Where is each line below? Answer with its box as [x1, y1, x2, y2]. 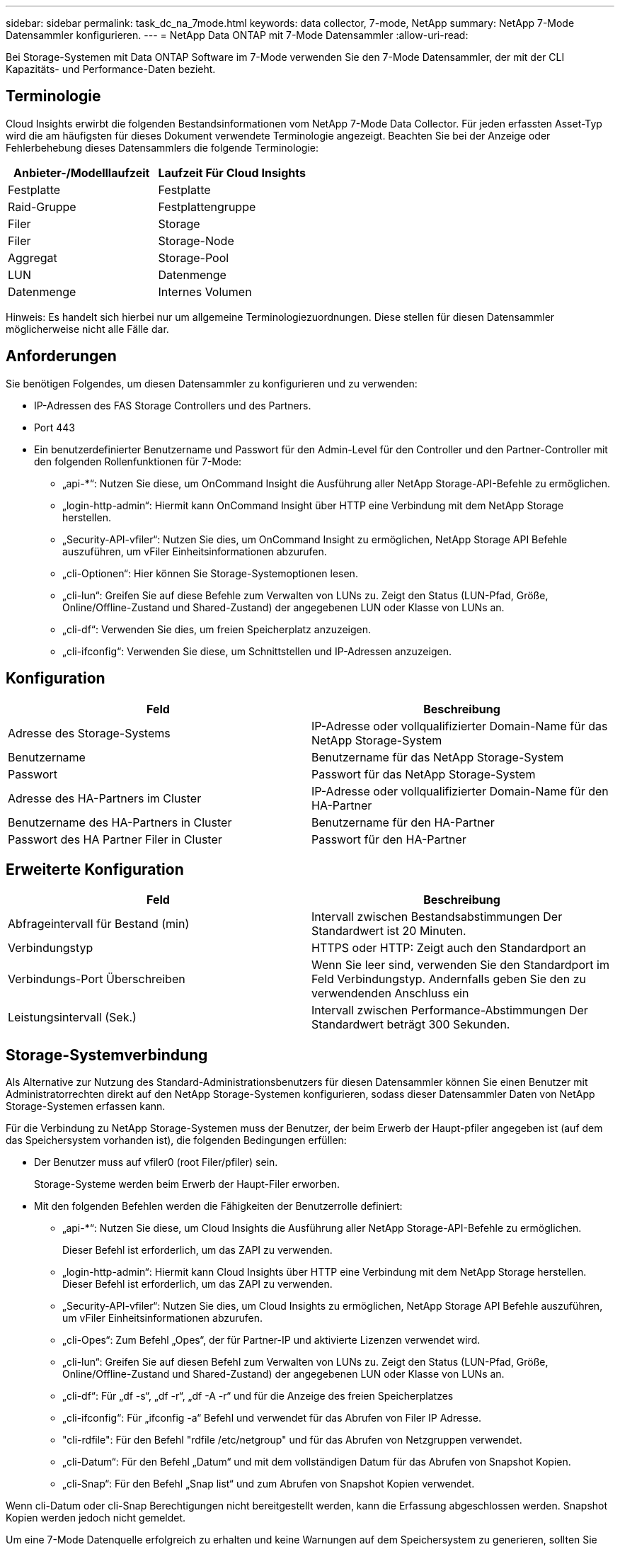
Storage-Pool [158, 250, 229, 265]
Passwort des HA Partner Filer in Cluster [8, 832, 222, 846]
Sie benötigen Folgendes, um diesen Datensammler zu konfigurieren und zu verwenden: [6, 377, 418, 390]
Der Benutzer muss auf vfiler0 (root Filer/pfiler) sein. [34, 1156, 278, 1169]
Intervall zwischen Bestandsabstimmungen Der [311, 909, 563, 924]
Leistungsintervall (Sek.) [8, 1010, 137, 1025]
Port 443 [34, 421, 76, 433]
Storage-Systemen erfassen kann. [6, 1100, 166, 1113]
